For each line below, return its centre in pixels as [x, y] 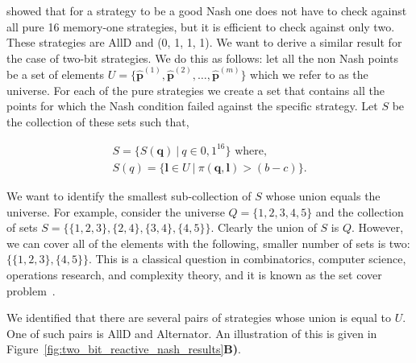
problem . [31, 290]
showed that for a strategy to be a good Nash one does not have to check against [207, 10]
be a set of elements [56, 74]
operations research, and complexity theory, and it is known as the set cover [194, 274]
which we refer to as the [309, 74]
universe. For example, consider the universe [116, 211]
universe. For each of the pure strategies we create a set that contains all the [196, 90]
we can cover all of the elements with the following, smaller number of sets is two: [208, 243]
